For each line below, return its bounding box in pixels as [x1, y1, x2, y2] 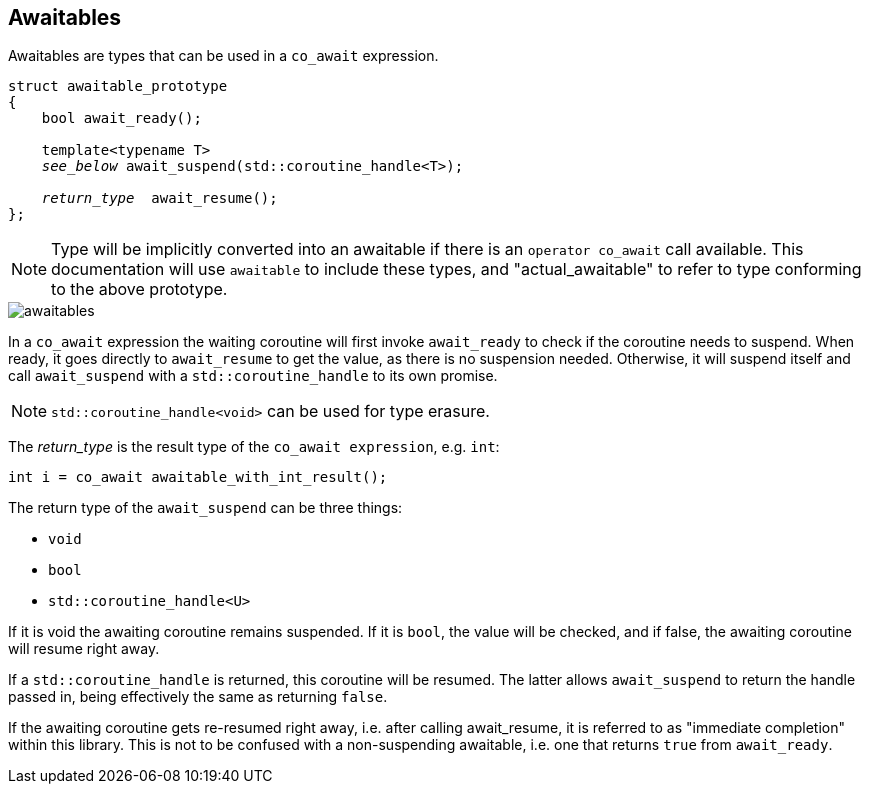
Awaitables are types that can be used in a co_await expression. [8, 47, 439, 65]
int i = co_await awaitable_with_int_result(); [8, 469, 388, 486]
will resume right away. [8, 640, 160, 658]
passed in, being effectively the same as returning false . [8, 688, 388, 706]
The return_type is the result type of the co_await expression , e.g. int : [8, 438, 500, 456]
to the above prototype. [51, 279, 228, 300]
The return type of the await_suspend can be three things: [8, 499, 403, 517]
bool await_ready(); [41, 110, 202, 127]
